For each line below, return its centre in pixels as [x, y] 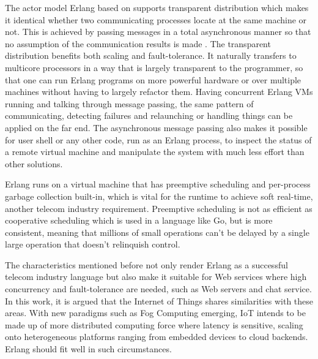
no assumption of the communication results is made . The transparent [138, 43]
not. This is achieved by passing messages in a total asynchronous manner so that [158, 32]
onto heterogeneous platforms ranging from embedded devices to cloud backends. [157, 337]
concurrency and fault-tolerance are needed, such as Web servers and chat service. [158, 289]
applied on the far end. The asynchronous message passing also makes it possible [156, 127]
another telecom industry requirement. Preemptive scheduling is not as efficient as [159, 208]
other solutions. [34, 163]
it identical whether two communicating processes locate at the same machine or [156, 19]
